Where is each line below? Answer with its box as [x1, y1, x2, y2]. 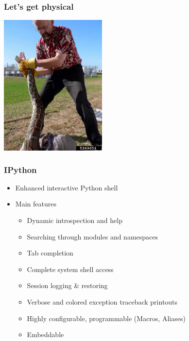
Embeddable [27, 329, 64, 340]
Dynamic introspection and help [27, 215, 122, 225]
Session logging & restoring [27, 280, 108, 290]
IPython [4, 163, 37, 175]
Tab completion [27, 248, 73, 258]
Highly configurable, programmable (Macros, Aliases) [27, 313, 186, 323]
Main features [15, 199, 56, 209]
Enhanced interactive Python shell [15, 182, 118, 192]
